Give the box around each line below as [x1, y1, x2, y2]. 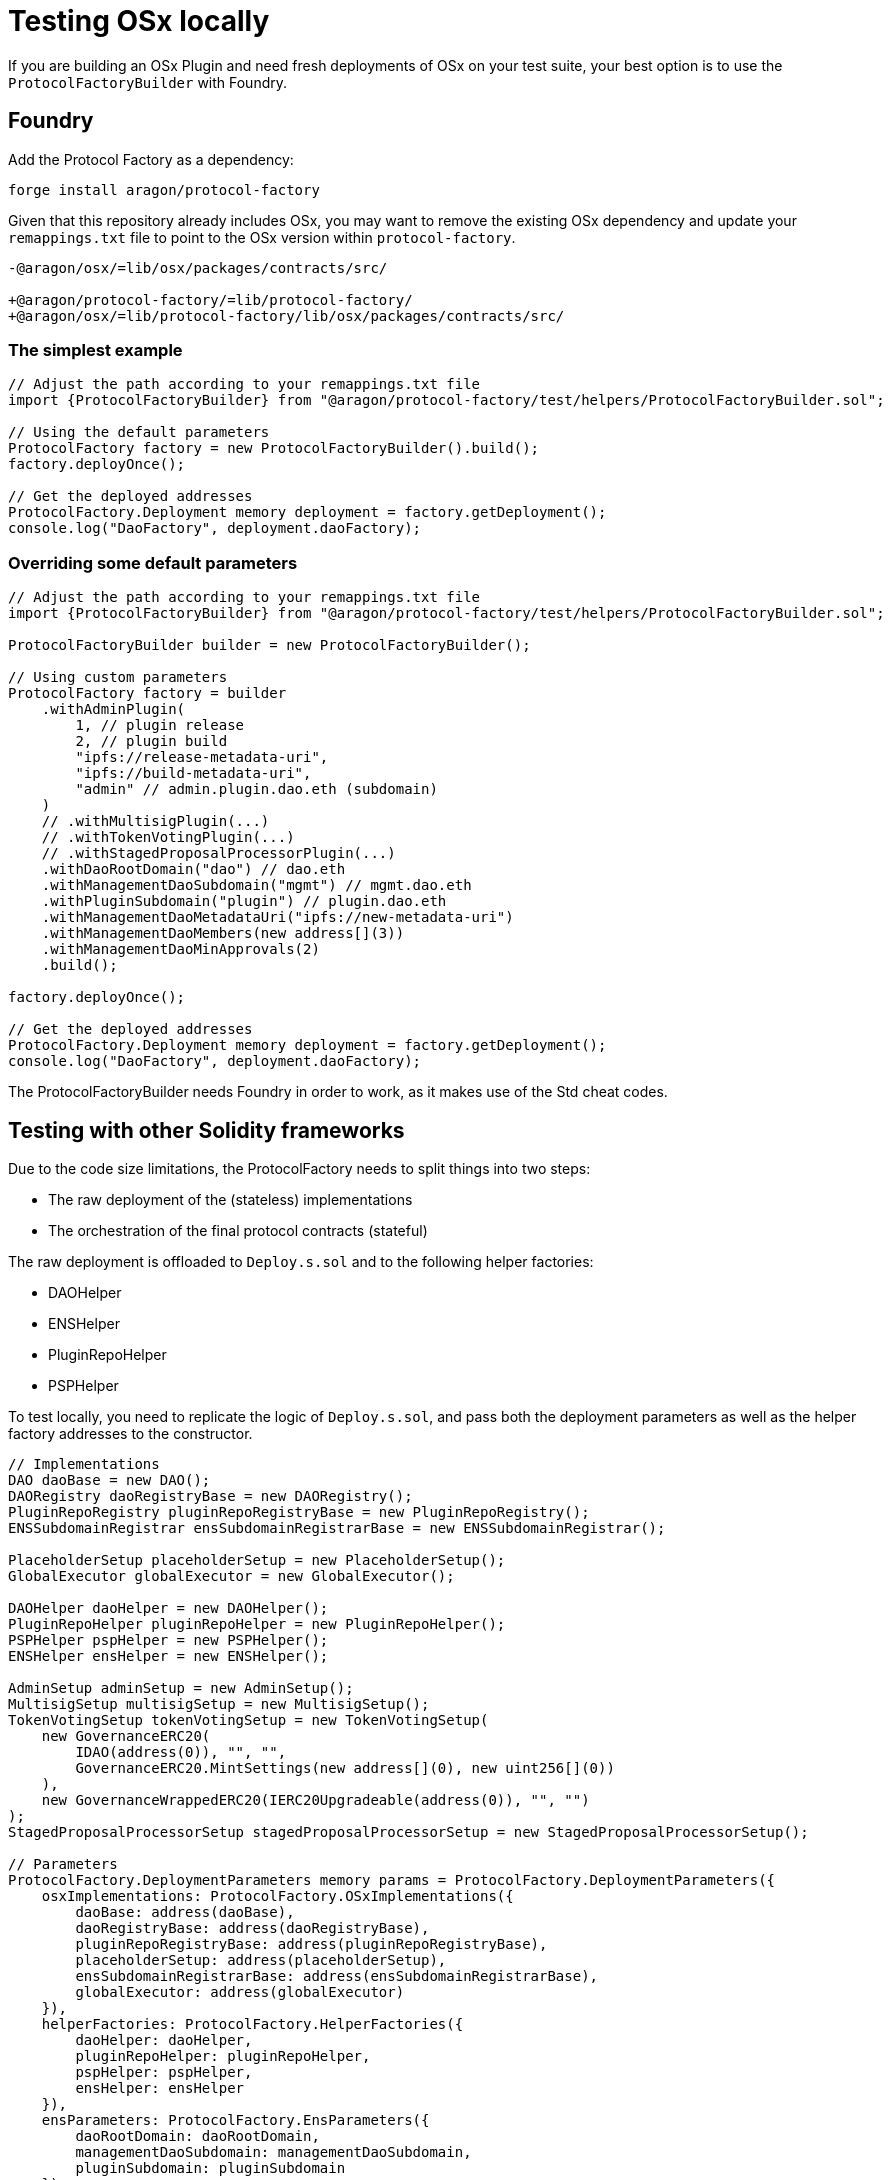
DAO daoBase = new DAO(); [8, 1471, 211, 1488]
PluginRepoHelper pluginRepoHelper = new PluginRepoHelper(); [8, 1615, 506, 1632]
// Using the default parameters [8, 424, 270, 441]
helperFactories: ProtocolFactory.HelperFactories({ [41, 2015, 464, 2032]
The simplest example [8, 339, 183, 360]
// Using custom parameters [8, 669, 228, 686]
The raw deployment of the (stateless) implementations [48, 1190, 413, 1208]
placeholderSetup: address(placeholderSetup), [75, 1951, 447, 1968]
